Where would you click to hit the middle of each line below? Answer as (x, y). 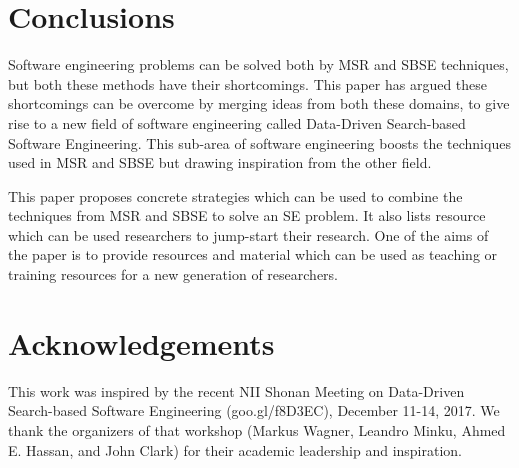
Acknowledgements (141, 342)
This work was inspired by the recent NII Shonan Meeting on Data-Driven (236, 390)
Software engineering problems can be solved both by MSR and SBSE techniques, (258, 64)
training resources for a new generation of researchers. (173, 274)
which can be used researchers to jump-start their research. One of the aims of (248, 234)
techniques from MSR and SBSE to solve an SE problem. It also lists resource (247, 215)
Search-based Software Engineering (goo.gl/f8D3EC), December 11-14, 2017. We (254, 410)
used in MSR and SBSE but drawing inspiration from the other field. (220, 162)
